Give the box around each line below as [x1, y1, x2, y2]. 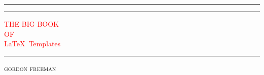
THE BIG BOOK [4, 19, 59, 29]
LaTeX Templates [4, 38, 61, 49]
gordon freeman [4, 62, 56, 73]
